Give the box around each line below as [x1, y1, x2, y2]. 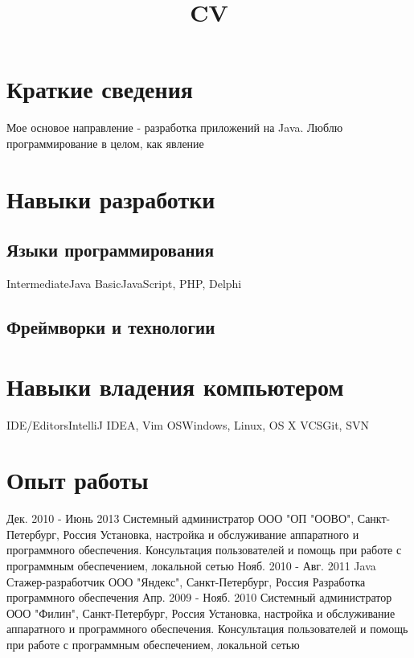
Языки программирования [6, 237, 215, 262]
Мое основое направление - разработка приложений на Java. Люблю [6, 119, 343, 136]
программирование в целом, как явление [6, 134, 204, 151]
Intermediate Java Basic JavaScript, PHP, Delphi [6, 275, 242, 292]
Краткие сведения [6, 72, 193, 105]
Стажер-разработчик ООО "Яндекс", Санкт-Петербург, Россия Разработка [6, 573, 366, 590]
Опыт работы [6, 463, 149, 496]
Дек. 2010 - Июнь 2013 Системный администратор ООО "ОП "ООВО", [6, 510, 355, 527]
